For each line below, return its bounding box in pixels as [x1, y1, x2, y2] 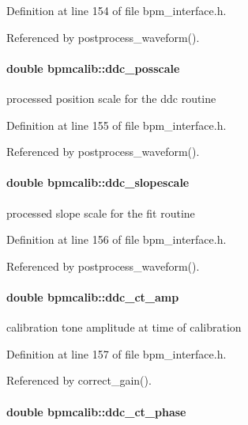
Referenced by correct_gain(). [6, 372, 152, 389]
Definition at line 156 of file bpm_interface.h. [6, 231, 227, 248]
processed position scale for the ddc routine [6, 89, 216, 106]
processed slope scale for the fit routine [6, 204, 195, 221]
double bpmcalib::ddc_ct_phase [6, 403, 186, 419]
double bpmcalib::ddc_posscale [6, 59, 180, 76]
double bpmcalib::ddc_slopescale [6, 174, 190, 191]
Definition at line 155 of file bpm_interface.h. [6, 116, 227, 133]
